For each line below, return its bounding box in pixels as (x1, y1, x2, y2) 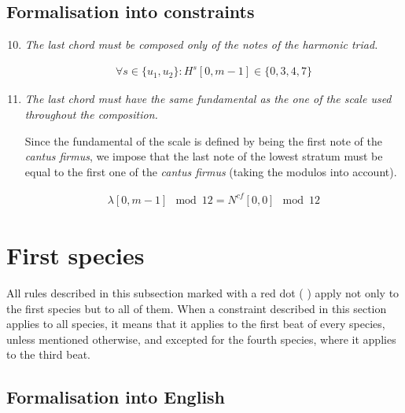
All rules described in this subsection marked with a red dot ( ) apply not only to (6, 284, 399, 301)
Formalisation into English (6, 385, 226, 409)
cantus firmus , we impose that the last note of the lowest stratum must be (24, 148, 383, 164)
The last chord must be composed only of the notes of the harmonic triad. (24, 36, 378, 53)
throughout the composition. (24, 105, 158, 122)
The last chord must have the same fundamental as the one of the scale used (24, 90, 392, 107)
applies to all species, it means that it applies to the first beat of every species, (6, 315, 385, 332)
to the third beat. (6, 346, 91, 363)
